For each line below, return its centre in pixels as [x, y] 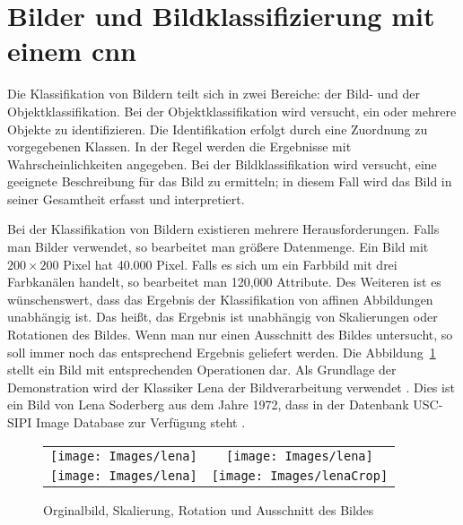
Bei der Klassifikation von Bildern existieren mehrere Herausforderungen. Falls [223, 229]
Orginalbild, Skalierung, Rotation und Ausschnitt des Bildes [209, 509]
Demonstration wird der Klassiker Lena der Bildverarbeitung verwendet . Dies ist [231, 387]
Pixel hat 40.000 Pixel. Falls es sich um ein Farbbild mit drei [230, 264]
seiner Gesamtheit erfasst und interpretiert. [126, 198]
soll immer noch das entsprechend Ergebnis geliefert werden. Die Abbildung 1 [222, 352]
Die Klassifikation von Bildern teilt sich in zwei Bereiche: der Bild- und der [214, 94]
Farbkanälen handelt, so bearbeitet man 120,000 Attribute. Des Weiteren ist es [224, 282]
